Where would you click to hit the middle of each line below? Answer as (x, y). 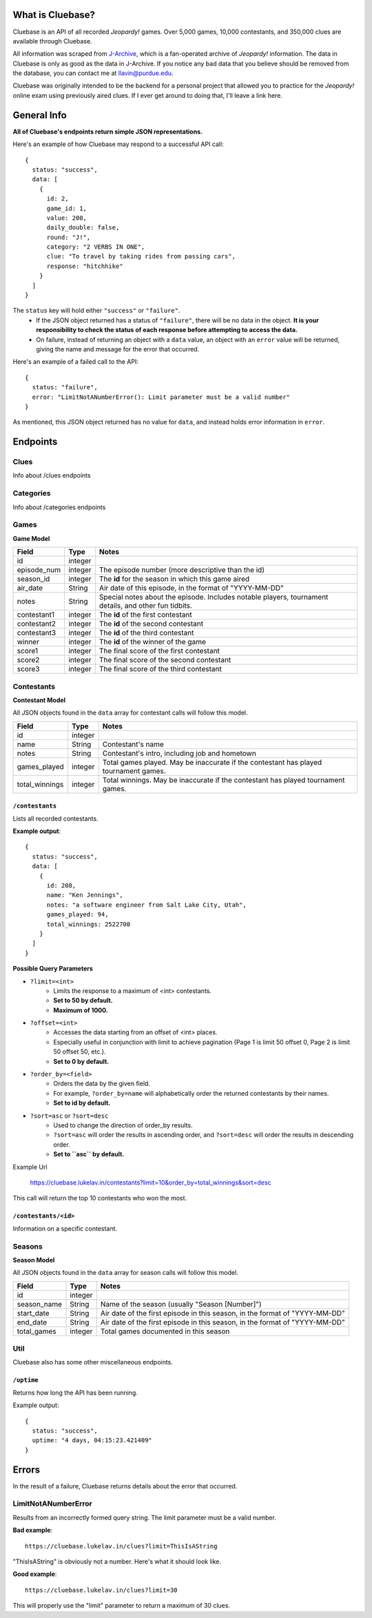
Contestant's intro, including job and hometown (179, 753)
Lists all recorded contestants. (56, 818)
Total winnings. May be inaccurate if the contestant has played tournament (224, 780)
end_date (32, 1322)
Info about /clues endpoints (52, 475)
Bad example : (33, 1530)
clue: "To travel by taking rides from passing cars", (141, 256)
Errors (27, 1469)
